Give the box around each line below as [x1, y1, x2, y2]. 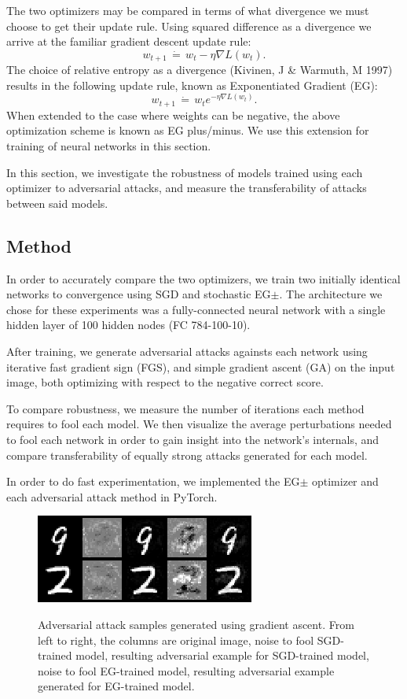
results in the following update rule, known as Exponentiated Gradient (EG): [6, 76, 378, 93]
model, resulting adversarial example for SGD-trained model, [75, 647, 369, 664]
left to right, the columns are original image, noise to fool [38, 631, 314, 648]
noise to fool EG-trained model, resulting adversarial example [38, 662, 335, 679]
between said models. [6, 194, 108, 211]
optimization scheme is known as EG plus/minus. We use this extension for [6, 122, 369, 139]
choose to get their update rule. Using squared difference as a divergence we [6, 17, 372, 34]
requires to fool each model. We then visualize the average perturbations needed [6, 416, 392, 432]
